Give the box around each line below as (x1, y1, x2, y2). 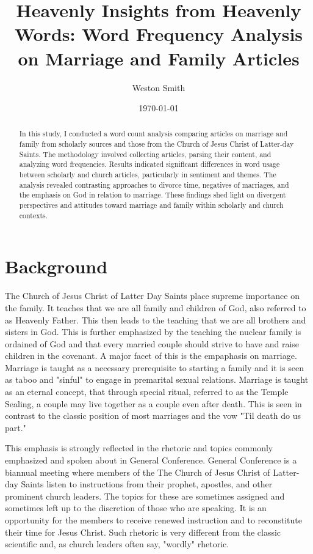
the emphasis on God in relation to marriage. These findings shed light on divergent (19, 190, 286, 200)
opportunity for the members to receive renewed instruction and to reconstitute (5, 514, 303, 526)
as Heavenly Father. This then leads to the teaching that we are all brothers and (5, 313, 306, 326)
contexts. (19, 210, 48, 220)
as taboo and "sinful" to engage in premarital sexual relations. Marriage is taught (5, 373, 309, 386)
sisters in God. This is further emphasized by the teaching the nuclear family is (5, 325, 301, 338)
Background (5, 254, 108, 279)
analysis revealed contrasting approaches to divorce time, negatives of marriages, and (19, 179, 289, 190)
